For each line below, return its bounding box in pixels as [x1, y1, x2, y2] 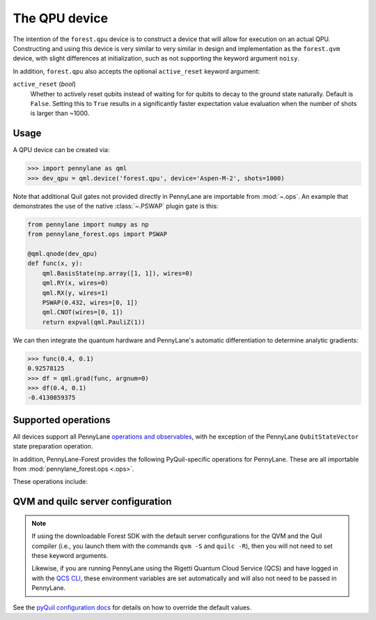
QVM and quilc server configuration [13, 496, 172, 508]
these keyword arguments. [31, 552, 109, 559]
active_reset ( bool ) [13, 80, 77, 89]
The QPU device [13, 10, 108, 26]
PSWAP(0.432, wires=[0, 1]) [42, 298, 139, 307]
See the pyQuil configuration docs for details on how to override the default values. [13, 603, 252, 612]
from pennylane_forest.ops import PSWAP [27, 230, 167, 239]
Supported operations [13, 414, 111, 425]
